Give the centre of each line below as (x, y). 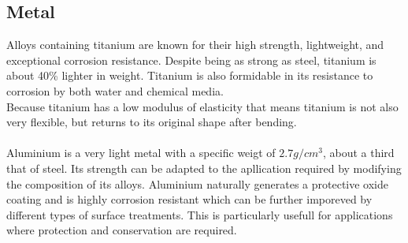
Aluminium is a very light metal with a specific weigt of (141, 153)
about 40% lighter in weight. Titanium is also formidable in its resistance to (190, 75)
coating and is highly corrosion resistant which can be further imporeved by (189, 199)
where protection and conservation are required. (122, 230)
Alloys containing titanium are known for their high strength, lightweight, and (195, 45)
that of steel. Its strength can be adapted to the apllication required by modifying (204, 168)
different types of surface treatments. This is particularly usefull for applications (200, 214)
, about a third (358, 153)
